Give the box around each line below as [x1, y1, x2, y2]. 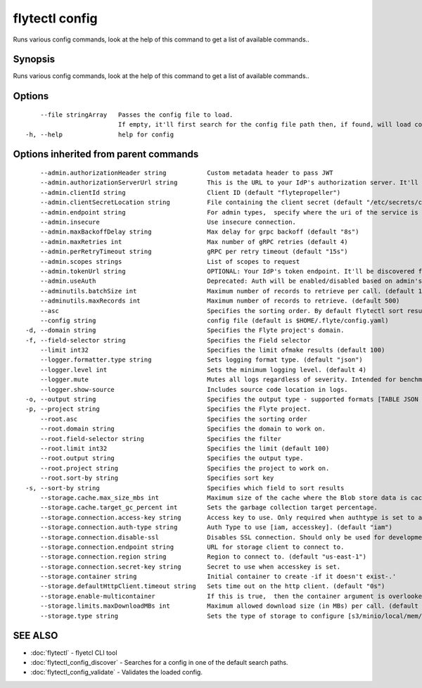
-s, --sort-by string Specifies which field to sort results [25, 484, 345, 492]
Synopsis [13, 53, 56, 65]
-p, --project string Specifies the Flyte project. [25, 405, 312, 413]
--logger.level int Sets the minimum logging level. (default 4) [39, 366, 367, 374]
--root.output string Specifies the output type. [39, 454, 304, 462]
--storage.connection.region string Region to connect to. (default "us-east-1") [39, 553, 367, 561]
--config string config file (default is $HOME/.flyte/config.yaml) [39, 317, 390, 324]
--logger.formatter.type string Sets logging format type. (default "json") [39, 356, 364, 364]
